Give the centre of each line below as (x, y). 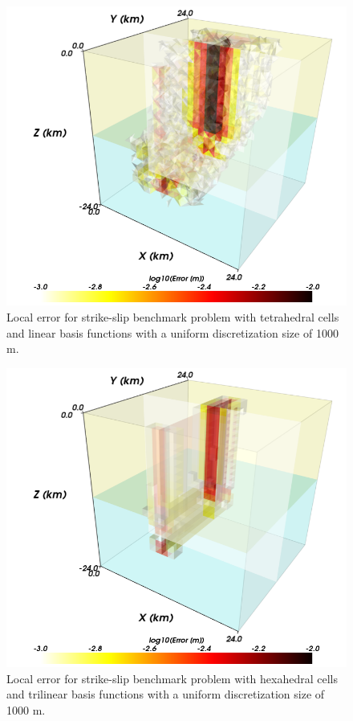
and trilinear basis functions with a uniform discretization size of (166, 694)
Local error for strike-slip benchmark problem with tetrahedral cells (173, 317)
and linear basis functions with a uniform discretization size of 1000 (172, 332)
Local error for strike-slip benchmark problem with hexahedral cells (172, 678)
